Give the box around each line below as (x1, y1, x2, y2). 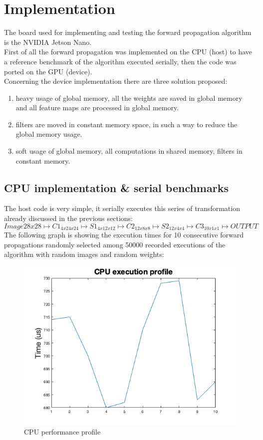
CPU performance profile (24, 427, 101, 437)
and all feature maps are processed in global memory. (15, 102, 179, 113)
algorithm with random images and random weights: (4, 249, 164, 259)
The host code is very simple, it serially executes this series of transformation (4, 203, 240, 214)
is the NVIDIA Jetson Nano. (4, 36, 92, 47)
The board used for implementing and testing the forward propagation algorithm (4, 27, 252, 37)
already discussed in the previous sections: (4, 213, 133, 223)
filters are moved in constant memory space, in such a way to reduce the (15, 119, 238, 129)
